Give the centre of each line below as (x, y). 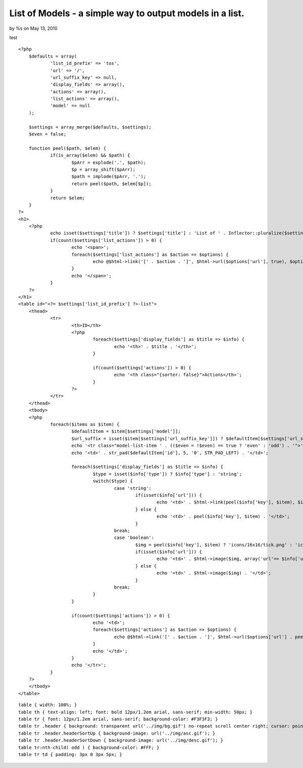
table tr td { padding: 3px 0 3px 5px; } (70, 755)
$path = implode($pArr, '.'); (109, 177)
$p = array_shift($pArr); (104, 169)
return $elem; (68, 198)
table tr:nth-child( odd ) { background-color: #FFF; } (89, 747)
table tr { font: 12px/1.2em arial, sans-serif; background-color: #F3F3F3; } (118, 719)
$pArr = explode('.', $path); (109, 162)
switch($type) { (113, 481)
